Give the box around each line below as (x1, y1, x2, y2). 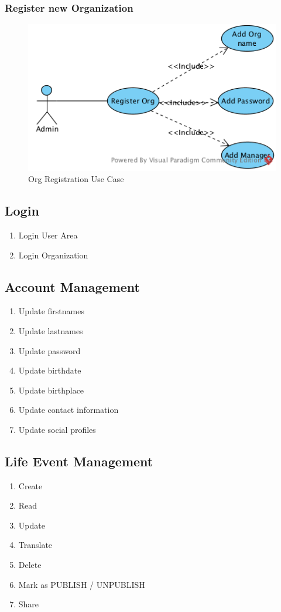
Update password (18, 344, 81, 357)
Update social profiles (18, 423, 96, 435)
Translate (18, 539, 53, 551)
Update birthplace (18, 384, 84, 396)
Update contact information (18, 403, 119, 416)
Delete (18, 559, 42, 571)
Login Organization (18, 248, 88, 261)
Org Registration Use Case (28, 173, 124, 185)
